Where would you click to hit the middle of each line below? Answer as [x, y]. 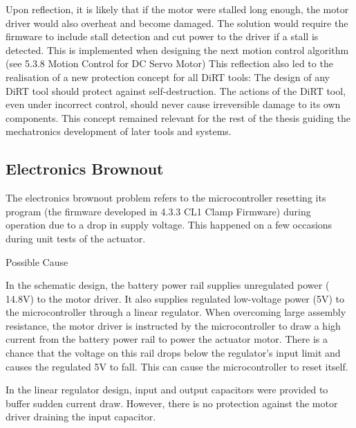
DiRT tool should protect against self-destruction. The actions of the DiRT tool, [176, 90]
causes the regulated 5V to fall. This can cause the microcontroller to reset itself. [177, 366]
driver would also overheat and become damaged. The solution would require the [177, 23]
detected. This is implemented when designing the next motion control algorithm [177, 50]
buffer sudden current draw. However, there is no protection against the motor [172, 403]
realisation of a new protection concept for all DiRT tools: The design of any [168, 77]
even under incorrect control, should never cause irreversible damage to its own [173, 104]
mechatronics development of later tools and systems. [119, 131]
